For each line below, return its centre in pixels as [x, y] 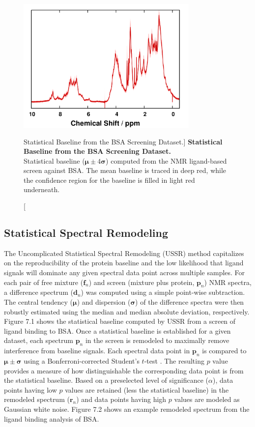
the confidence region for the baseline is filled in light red [109, 180]
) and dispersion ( [104, 302]
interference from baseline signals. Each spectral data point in [97, 351]
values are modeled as [207, 399]
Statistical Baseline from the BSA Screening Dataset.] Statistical [123, 141]
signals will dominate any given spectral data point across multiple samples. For [125, 272]
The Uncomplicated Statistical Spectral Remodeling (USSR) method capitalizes [124, 253]
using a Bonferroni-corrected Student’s [82, 361]
